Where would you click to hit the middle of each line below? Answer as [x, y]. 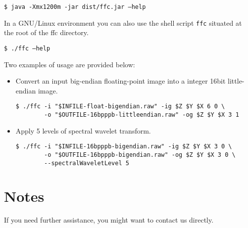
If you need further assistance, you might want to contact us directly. [109, 220]
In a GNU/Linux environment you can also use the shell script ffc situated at [123, 23]
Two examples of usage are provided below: [70, 64]
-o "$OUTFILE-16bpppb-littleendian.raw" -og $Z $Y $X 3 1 [142, 115]
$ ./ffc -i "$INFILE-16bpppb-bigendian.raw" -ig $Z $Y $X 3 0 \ [124, 147]
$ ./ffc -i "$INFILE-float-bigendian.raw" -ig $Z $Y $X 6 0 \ [120, 107]
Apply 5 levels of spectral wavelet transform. [83, 130]
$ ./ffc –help [27, 48]
